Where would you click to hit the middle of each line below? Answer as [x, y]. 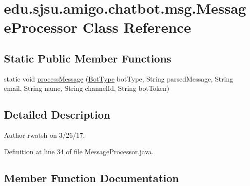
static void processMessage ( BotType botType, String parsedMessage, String [119, 78]
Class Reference [137, 27]
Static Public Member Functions [88, 58]
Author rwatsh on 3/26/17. [45, 135]
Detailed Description [57, 114]
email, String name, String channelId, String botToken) [87, 88]
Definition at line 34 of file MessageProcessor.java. [79, 151]
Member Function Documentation [92, 177]
